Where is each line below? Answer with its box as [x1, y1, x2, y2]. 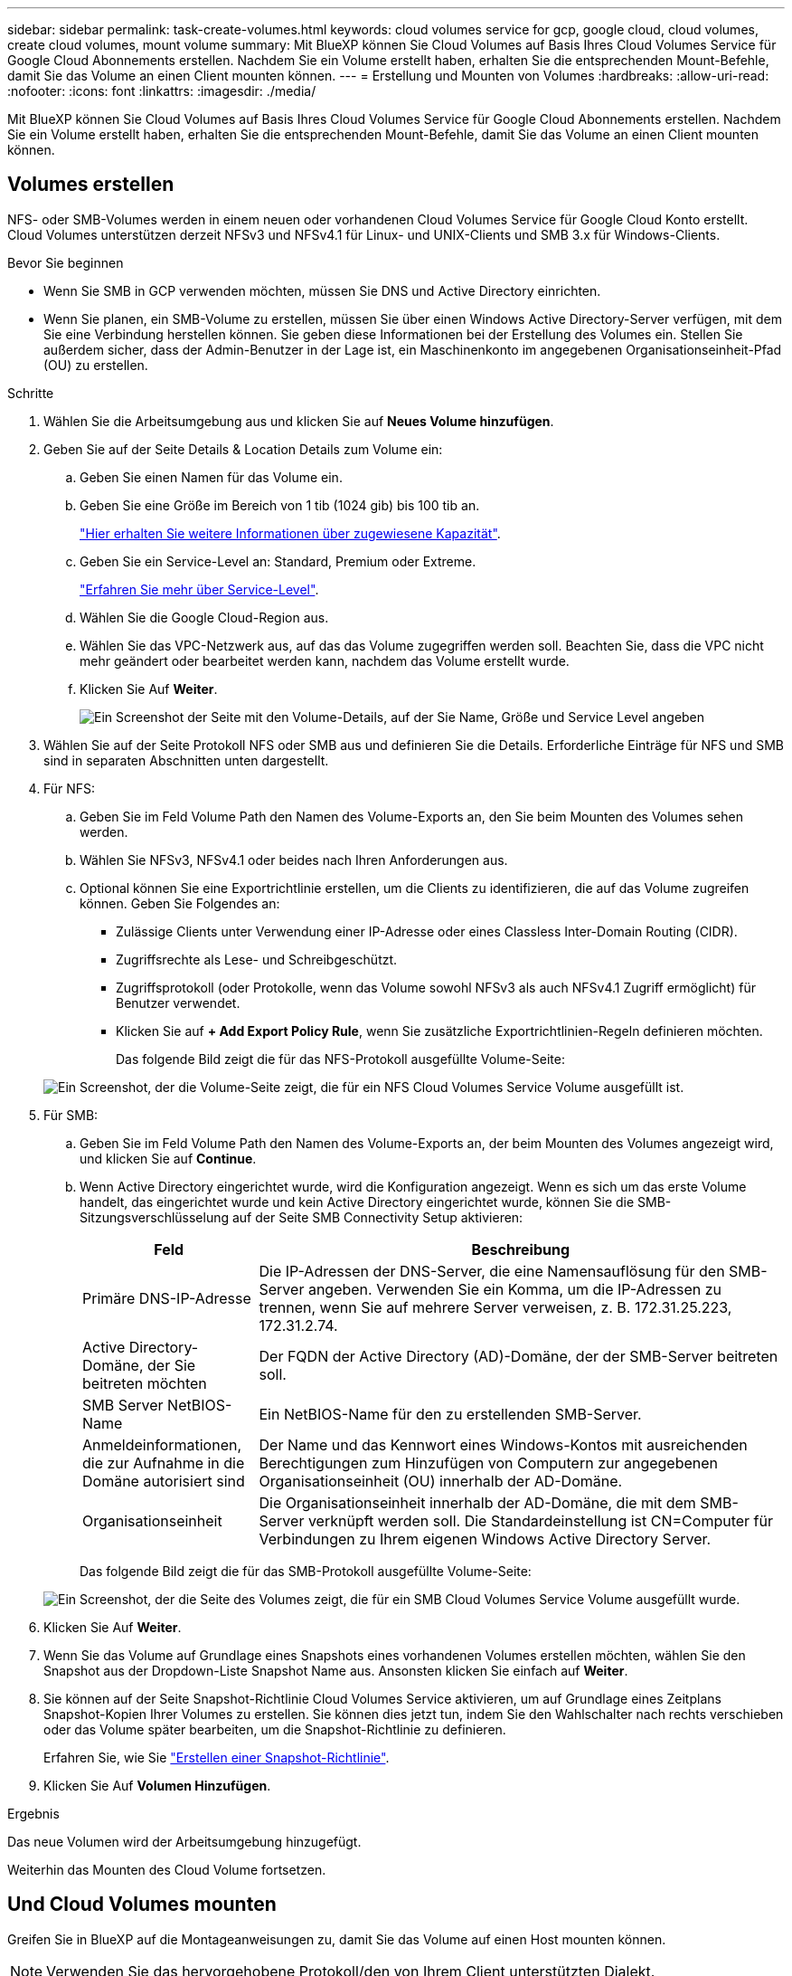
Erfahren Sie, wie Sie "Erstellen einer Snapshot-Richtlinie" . [43, 1749, 390, 1765]
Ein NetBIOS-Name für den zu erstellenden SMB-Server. [259, 1404, 642, 1423]
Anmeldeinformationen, [82, 1435, 242, 1454]
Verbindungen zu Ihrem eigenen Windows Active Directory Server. [259, 1529, 712, 1548]
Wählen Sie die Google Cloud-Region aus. [80, 609, 329, 625]
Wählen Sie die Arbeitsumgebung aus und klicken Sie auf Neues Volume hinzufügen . [43, 413, 554, 429]
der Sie [147, 1355, 196, 1374]
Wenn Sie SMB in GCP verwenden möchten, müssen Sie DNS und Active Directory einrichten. [43, 282, 601, 299]
